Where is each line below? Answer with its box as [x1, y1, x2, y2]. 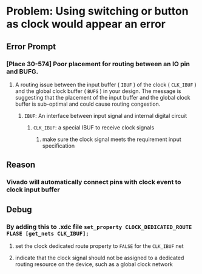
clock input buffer [6, 185, 60, 194]
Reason [6, 160, 36, 170]
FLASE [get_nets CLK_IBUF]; [6, 230, 89, 237]
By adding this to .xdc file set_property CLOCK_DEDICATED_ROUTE [6, 222, 192, 231]
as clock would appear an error [6, 17, 166, 31]
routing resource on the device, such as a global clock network [15, 260, 173, 268]
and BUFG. [6, 67, 39, 75]
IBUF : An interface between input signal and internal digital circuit [24, 112, 187, 119]
